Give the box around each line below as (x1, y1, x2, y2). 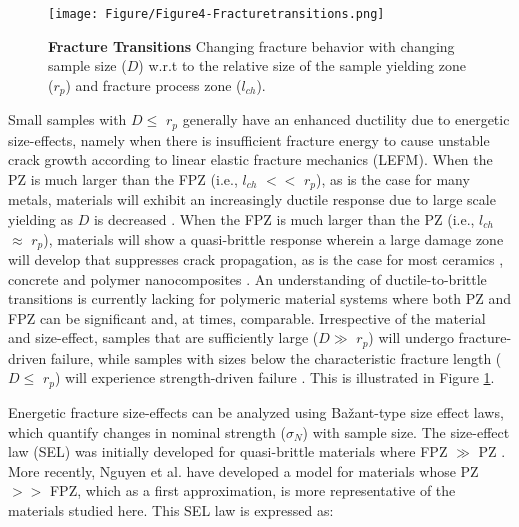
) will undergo (368, 327, 454, 348)
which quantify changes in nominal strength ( (8, 421, 286, 442)
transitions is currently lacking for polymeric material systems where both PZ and (8, 288, 511, 309)
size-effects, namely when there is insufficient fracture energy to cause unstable (8, 129, 490, 150)
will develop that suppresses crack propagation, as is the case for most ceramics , (8, 249, 504, 270)
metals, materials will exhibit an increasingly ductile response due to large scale (8, 189, 496, 210)
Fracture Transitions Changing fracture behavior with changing (48, 35, 455, 56)
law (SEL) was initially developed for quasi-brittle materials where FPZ (8, 441, 448, 462)
